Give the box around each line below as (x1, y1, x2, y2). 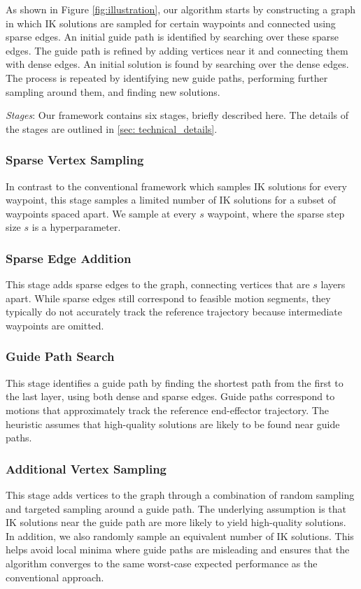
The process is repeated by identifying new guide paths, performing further (6, 70, 328, 85)
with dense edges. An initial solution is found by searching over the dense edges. (6, 57, 349, 71)
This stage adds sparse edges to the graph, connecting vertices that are (6, 277, 310, 292)
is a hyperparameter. (31, 220, 121, 234)
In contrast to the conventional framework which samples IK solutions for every (6, 178, 347, 193)
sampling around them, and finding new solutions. (6, 84, 220, 99)
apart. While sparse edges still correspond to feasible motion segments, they (6, 290, 331, 305)
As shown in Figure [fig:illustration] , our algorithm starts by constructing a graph (6, 2, 355, 16)
